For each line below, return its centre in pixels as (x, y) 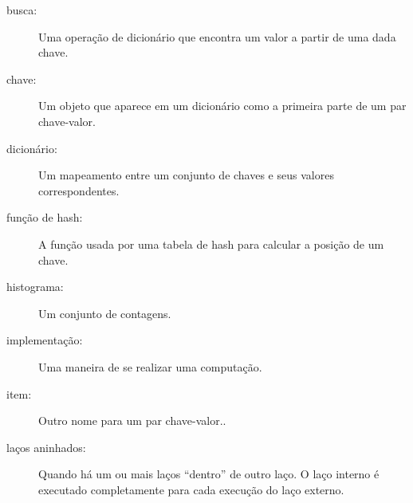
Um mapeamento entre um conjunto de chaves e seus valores (186, 175)
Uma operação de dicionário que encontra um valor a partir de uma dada (217, 36)
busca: (22, 10)
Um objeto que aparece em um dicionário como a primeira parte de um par (222, 106)
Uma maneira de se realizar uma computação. (150, 366)
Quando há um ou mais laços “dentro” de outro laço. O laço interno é (209, 474)
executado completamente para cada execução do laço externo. (191, 489)
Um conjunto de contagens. (105, 313)
